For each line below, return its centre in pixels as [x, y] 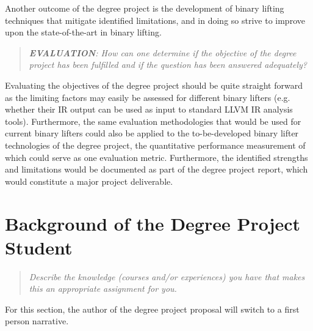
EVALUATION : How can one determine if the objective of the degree [163, 52]
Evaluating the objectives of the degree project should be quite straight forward [154, 85]
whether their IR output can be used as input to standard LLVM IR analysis [149, 109]
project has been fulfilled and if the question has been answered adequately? [168, 65]
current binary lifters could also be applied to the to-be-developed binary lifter [152, 133]
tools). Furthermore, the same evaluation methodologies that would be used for [153, 121]
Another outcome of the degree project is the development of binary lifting [145, 8]
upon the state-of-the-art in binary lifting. [83, 32]
